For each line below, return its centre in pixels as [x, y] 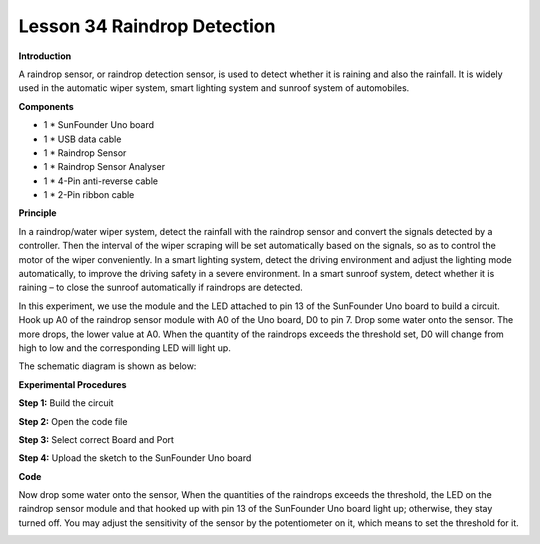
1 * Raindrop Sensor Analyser [104, 167]
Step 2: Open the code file [73, 421]
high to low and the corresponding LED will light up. [125, 347]
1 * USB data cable [82, 139]
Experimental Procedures [72, 384]
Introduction [45, 56]
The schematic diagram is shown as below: [107, 366]
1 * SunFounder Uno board [99, 125]
